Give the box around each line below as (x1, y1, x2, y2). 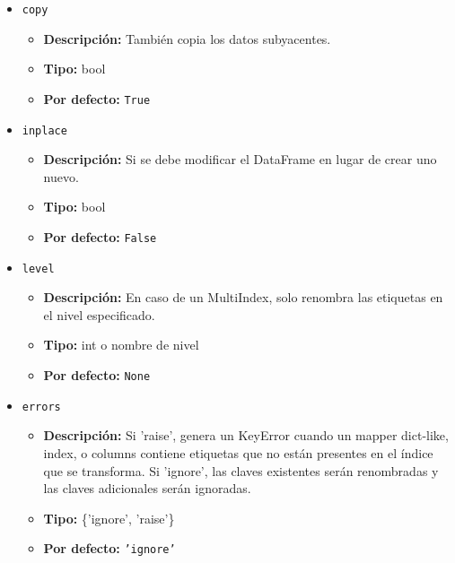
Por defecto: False (43, 227, 157, 246)
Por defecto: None (43, 366, 151, 385)
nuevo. (43, 167, 79, 186)
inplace (22, 124, 67, 137)
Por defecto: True (43, 89, 151, 108)
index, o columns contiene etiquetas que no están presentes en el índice (43, 443, 433, 462)
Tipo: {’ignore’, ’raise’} (43, 508, 175, 527)
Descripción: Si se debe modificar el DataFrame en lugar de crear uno (43, 150, 437, 169)
